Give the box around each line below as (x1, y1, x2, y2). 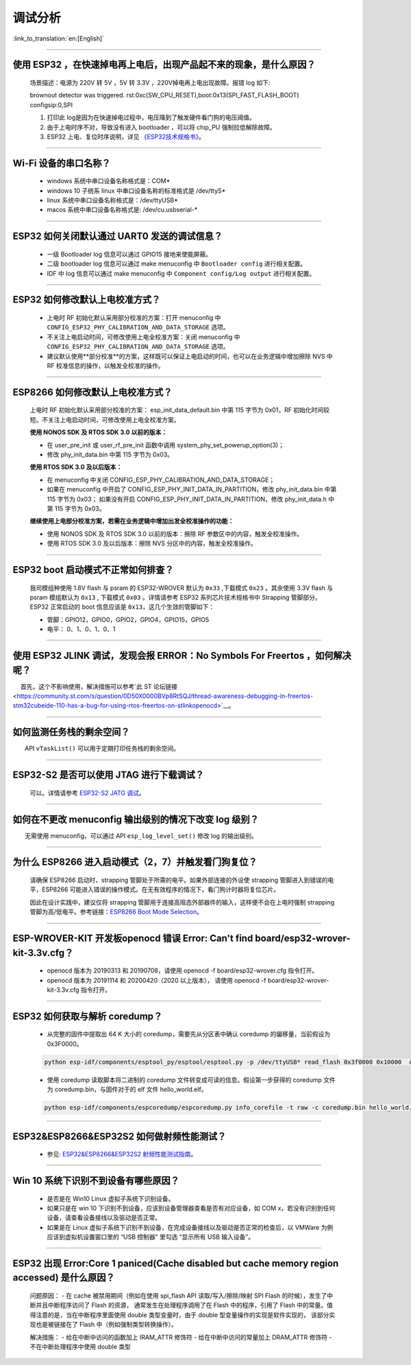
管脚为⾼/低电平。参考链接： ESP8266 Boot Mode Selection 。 (29, 908, 203, 916)
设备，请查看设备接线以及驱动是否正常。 (47, 1213, 161, 1222)
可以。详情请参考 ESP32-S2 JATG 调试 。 (29, 789, 145, 797)
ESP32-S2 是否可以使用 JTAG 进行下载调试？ (12, 769, 205, 781)
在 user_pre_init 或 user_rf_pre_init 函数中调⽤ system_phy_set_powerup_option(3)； (47, 441, 284, 449)
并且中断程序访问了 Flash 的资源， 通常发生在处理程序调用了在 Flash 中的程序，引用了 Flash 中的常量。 (35, 1301, 327, 1309)
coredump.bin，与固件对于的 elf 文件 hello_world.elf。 (54, 1085, 208, 1094)
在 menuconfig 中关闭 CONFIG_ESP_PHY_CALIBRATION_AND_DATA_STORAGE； (47, 476, 275, 484)
